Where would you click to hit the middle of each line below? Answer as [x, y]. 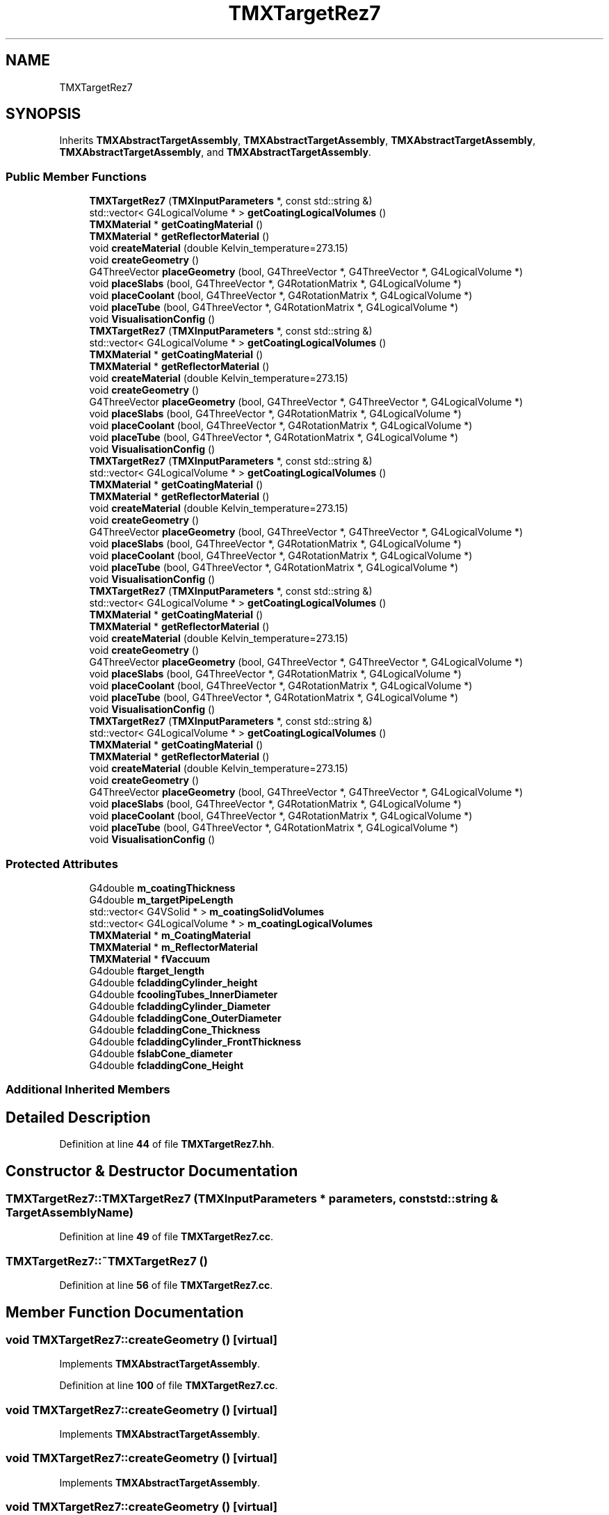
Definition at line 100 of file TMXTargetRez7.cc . [169, 1386]
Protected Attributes [62, 864]
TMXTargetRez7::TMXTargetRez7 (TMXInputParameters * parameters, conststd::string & [252, 1199]
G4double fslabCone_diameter [161, 1053]
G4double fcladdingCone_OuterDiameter [185, 1018]
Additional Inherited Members [88, 1090]
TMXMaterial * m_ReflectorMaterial [173, 947]
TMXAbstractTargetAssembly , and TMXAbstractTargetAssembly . [215, 152]
